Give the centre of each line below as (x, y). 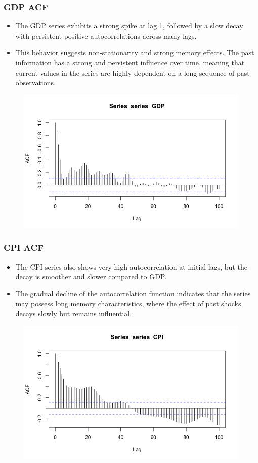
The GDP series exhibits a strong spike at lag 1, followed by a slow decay (129, 26)
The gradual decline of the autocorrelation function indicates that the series (133, 293)
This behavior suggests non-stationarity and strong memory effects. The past (135, 53)
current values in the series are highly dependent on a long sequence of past (133, 72)
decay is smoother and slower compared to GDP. (91, 276)
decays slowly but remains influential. (74, 313)
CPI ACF (24, 247)
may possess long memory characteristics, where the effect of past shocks (128, 303)
